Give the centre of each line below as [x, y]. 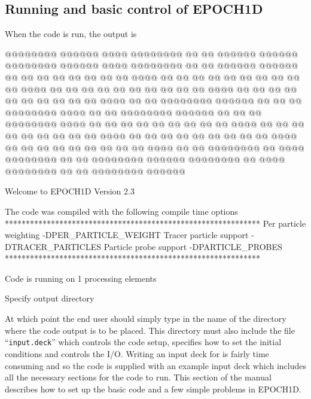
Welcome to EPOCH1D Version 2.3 [70, 191]
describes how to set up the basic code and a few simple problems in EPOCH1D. [153, 389]
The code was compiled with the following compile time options [121, 211]
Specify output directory [50, 298]
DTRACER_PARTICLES [53, 246]
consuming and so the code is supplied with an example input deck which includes [155, 365]
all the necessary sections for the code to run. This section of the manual [138, 377]
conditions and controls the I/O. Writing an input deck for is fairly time [137, 353]
